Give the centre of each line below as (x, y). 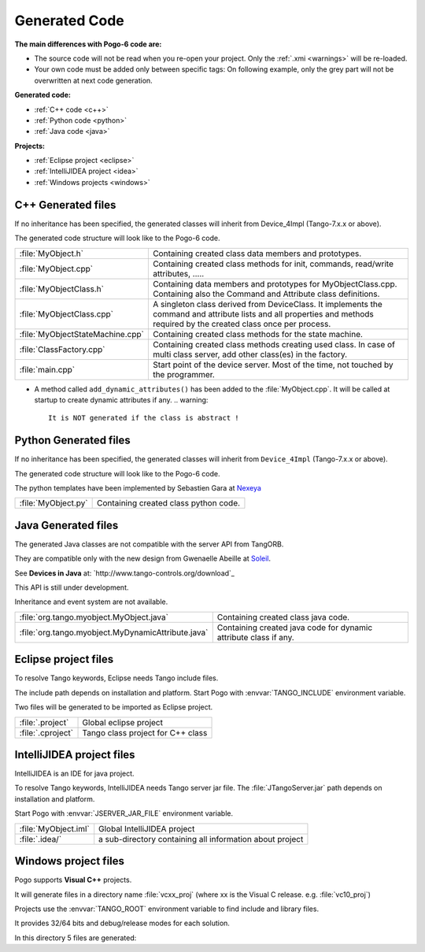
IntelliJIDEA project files (75, 755)
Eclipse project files (64, 659)
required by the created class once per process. (242, 324)
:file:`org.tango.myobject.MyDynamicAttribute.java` (114, 632)
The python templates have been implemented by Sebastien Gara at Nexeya (138, 488)
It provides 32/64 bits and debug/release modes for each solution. (122, 923)
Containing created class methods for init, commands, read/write (273, 264)
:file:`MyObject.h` (52, 254)
